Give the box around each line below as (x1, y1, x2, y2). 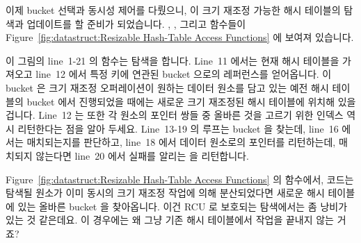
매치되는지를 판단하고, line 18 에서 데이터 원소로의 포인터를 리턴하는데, (26, 135, 336, 149)
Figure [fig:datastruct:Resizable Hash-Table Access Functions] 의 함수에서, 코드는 (6, 171, 354, 186)
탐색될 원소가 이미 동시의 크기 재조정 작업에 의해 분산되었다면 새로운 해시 (6, 185, 325, 200)
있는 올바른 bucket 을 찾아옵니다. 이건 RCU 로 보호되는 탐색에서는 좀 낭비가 (17, 199, 348, 213)
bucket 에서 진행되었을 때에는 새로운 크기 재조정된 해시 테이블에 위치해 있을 (26, 94, 356, 108)
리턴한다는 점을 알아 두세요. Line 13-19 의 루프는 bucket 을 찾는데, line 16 (17, 121, 339, 135)
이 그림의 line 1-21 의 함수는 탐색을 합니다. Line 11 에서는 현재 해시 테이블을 (6, 53, 339, 67)
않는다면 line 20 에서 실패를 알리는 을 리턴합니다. (35, 148, 249, 162)
